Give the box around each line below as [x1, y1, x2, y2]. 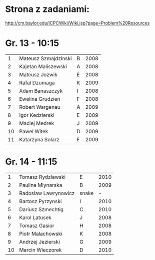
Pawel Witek [19, 128, 48, 135]
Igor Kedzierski [19, 111, 55, 118]
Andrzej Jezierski [19, 238, 60, 245]
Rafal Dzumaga [19, 79, 55, 86]
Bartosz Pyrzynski [19, 198, 62, 205]
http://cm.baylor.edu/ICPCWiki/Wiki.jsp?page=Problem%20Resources [5, 20, 150, 26]
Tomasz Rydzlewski [19, 173, 66, 180]
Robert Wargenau [19, 103, 61, 110]
